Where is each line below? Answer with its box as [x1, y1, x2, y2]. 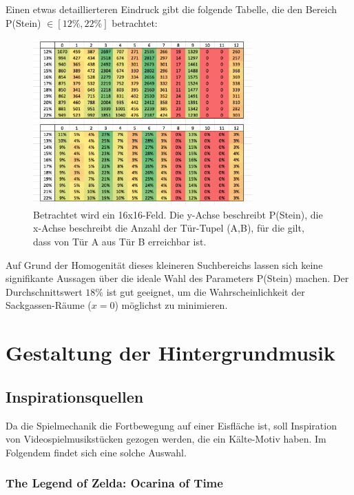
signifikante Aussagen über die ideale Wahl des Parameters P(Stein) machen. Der [6, 271, 349, 285]
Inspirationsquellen [6, 385, 144, 407]
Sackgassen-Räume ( [6, 298, 92, 312]
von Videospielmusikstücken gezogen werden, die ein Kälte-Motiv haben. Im [6, 432, 326, 446]
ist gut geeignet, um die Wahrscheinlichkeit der [106, 284, 305, 299]
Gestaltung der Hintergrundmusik [6, 339, 335, 367]
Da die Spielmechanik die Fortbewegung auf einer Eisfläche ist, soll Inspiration [6, 418, 337, 432]
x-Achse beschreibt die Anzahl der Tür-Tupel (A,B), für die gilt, [33, 221, 304, 235]
